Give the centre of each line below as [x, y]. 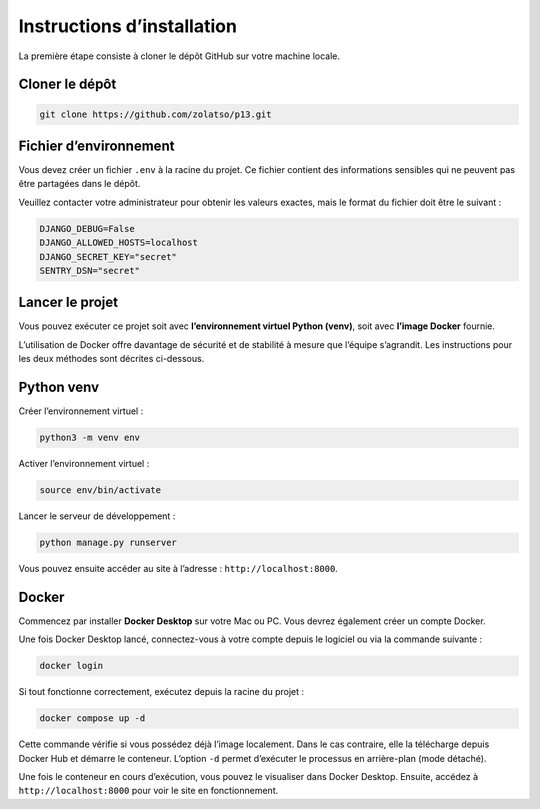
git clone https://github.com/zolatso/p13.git [155, 114]
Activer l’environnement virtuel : [84, 464]
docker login [71, 666]
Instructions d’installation [127, 26]
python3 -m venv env [89, 438]
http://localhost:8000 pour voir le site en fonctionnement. [148, 791]
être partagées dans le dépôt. [79, 184]
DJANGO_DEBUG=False [87, 228]
